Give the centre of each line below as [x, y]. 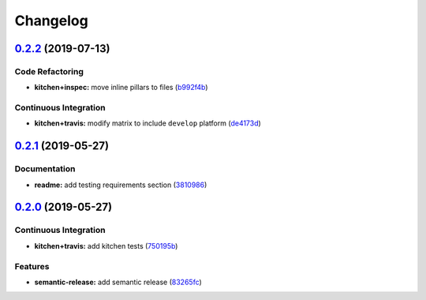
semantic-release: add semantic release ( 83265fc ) [118, 282]
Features [32, 266]
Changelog [51, 21]
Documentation [45, 169]
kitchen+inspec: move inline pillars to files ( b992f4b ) [121, 88]
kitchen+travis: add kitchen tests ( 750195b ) [106, 246]
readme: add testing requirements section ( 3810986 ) [121, 185]
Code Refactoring [49, 71]
